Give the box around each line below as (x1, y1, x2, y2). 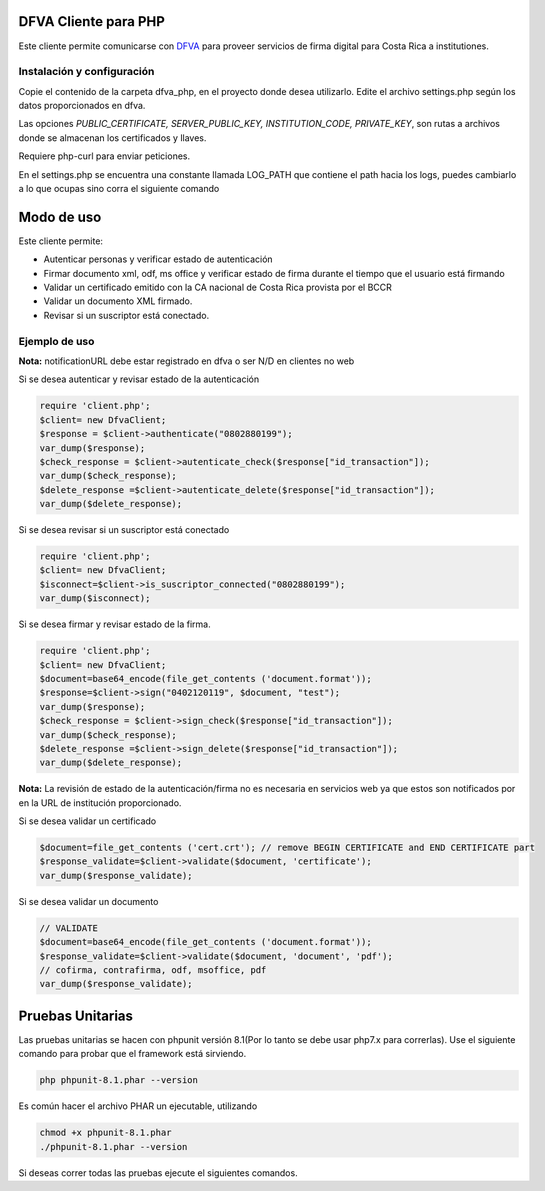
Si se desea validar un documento (18, 895, 159, 907)
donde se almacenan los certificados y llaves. (18, 131, 207, 144)
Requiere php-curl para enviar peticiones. (18, 150, 191, 162)
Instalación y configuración (18, 65, 155, 79)
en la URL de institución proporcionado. (18, 796, 182, 809)
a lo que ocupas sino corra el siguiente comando (18, 183, 220, 194)
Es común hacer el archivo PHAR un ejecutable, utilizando (18, 1100, 258, 1112)
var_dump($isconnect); (39, 593, 151, 604)
